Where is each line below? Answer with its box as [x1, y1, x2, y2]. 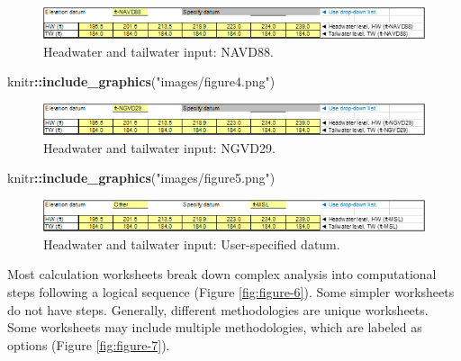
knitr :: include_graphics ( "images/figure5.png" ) [7, 168, 276, 187]
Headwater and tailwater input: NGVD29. [43, 138, 276, 157]
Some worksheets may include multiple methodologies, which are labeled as [7, 318, 422, 337]
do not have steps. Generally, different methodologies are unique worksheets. [7, 300, 429, 319]
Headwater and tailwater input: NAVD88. [43, 41, 274, 60]
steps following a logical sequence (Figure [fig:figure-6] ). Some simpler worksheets [7, 283, 455, 301]
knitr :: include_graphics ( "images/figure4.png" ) [7, 72, 276, 91]
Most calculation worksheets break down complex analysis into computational [7, 265, 437, 284]
